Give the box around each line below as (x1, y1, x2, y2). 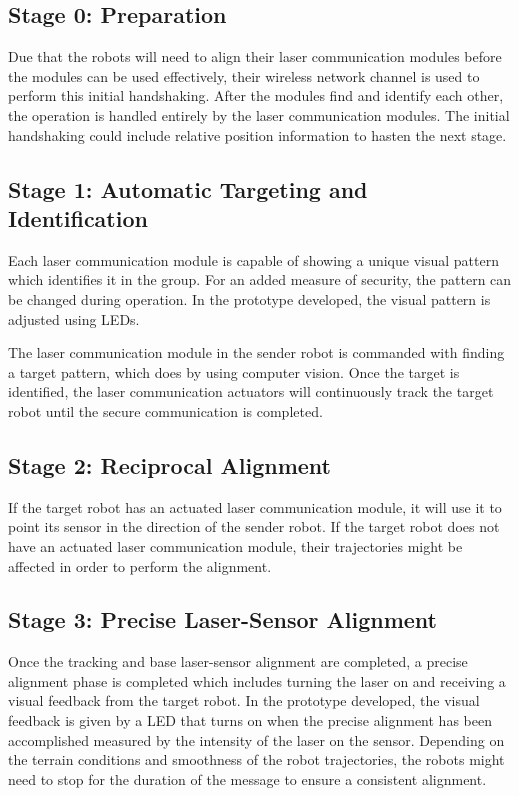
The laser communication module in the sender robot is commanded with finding (8, 342, 505, 363)
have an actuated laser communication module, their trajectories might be (8, 535, 463, 556)
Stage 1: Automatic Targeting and (8, 173, 368, 204)
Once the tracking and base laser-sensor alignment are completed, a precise (8, 651, 468, 672)
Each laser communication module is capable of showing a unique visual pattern (8, 249, 499, 270)
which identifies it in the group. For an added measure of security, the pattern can (8, 269, 512, 290)
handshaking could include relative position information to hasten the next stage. (8, 124, 507, 145)
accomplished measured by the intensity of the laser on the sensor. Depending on (8, 729, 505, 750)
